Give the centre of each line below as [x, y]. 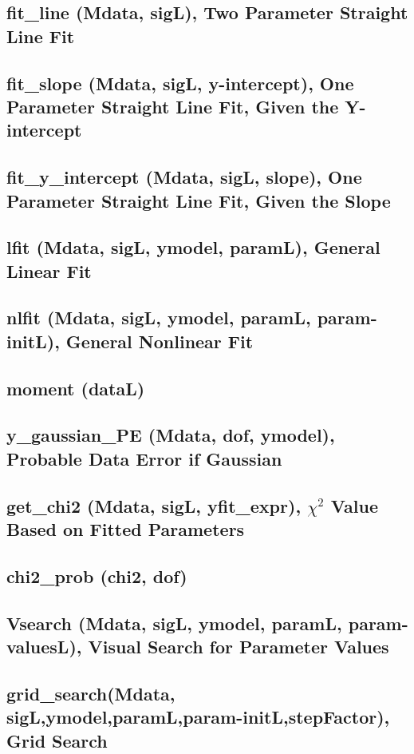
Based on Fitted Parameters [126, 528]
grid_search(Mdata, [91, 693]
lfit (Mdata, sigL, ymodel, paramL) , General [193, 247]
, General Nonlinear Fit [154, 341]
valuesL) [41, 646]
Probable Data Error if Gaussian [144, 458]
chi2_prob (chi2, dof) [97, 575]
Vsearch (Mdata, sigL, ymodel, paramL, [174, 623]
